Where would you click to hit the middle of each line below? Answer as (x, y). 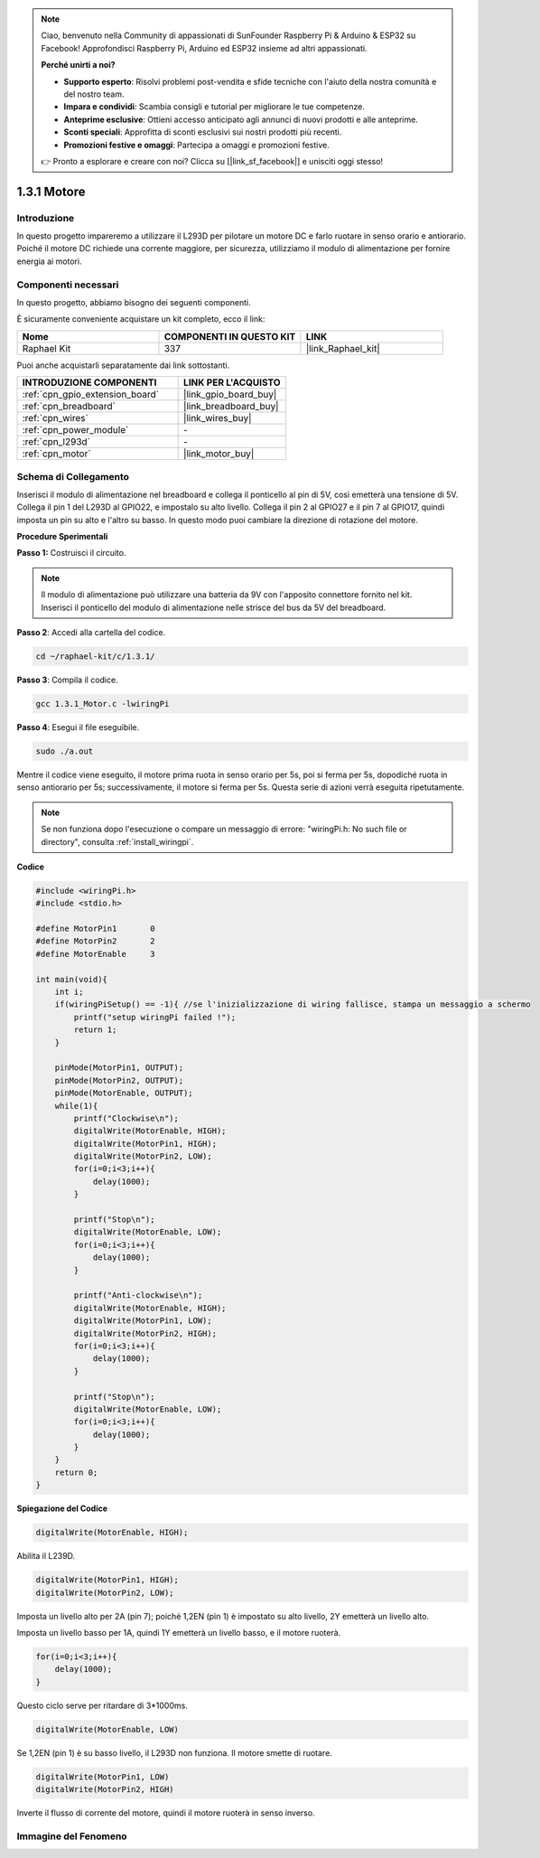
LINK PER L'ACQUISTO (232, 382)
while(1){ (76, 1106)
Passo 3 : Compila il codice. (67, 680)
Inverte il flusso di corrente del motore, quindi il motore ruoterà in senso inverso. (166, 1813)
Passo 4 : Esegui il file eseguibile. (78, 727)
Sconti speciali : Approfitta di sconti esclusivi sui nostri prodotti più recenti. (203, 132)
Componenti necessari (68, 285)
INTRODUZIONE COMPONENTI (89, 382)
